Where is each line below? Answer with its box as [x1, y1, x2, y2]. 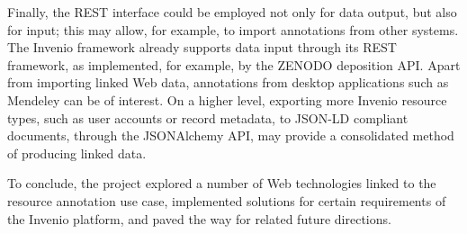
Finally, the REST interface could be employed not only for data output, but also [7, 3, 457, 21]
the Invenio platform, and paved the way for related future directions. [7, 209, 391, 228]
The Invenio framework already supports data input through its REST [7, 38, 397, 57]
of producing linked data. [7, 143, 147, 162]
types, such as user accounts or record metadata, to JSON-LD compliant [7, 108, 409, 127]
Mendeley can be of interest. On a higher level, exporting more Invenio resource [7, 90, 447, 109]
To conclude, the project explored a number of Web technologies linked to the [7, 174, 436, 193]
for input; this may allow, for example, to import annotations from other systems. [7, 20, 459, 39]
